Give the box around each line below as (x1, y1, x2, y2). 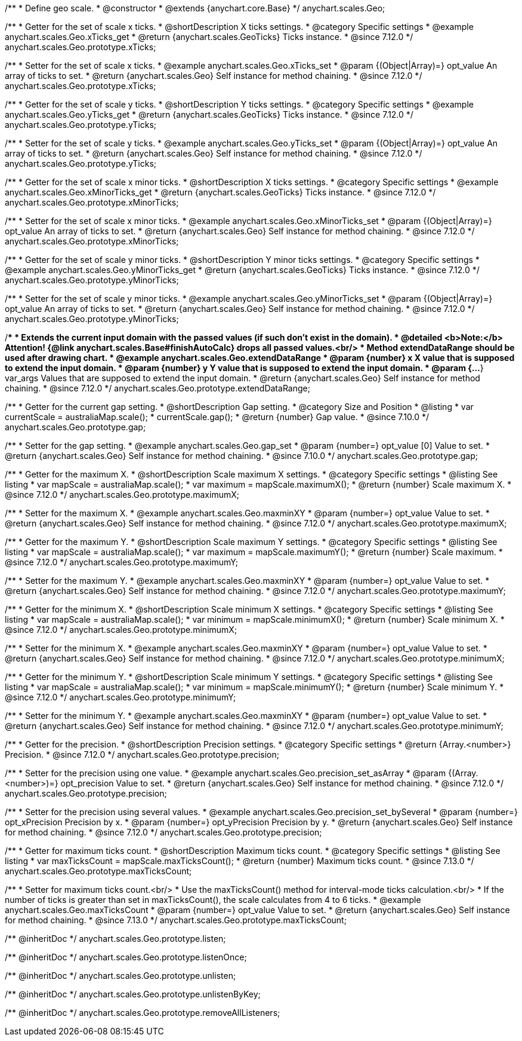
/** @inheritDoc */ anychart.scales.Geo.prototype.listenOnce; (5, 952, 247, 962)
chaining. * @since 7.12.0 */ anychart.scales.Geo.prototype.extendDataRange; (5, 383, 310, 393)
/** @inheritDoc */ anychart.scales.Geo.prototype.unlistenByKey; (5, 989, 261, 999)
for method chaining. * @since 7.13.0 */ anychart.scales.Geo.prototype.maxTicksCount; (5, 915, 347, 925)
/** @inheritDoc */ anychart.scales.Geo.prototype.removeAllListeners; (5, 1008, 280, 1018)
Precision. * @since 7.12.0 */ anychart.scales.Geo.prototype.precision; (5, 749, 279, 760)
